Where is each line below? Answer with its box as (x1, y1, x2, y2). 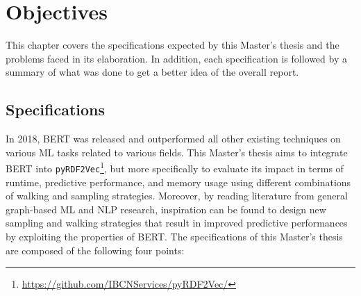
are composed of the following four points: (6, 242, 185, 257)
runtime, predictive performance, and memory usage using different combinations (6, 174, 351, 189)
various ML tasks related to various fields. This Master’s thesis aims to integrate (6, 145, 348, 159)
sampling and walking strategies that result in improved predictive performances (6, 215, 348, 230)
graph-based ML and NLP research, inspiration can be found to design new (6, 202, 326, 216)
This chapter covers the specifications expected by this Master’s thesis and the (6, 38, 339, 52)
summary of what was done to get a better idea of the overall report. (6, 65, 299, 79)
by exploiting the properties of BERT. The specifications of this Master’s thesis (6, 229, 343, 243)
